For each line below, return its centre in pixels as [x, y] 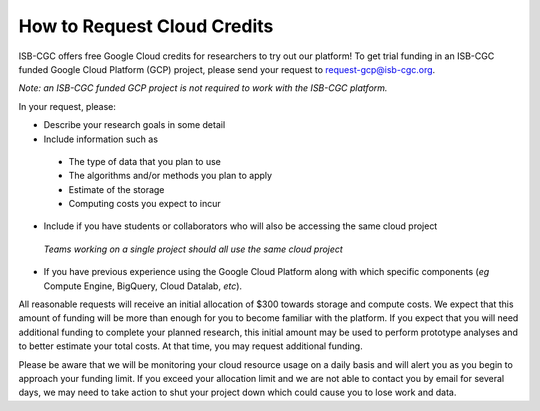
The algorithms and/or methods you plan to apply [170, 176]
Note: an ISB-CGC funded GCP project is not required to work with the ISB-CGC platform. [203, 88]
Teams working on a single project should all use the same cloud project [193, 249]
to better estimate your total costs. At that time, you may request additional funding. [191, 346]
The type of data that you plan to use [145, 161]
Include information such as [101, 139]
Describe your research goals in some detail [134, 125]
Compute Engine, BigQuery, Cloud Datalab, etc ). [143, 286]
